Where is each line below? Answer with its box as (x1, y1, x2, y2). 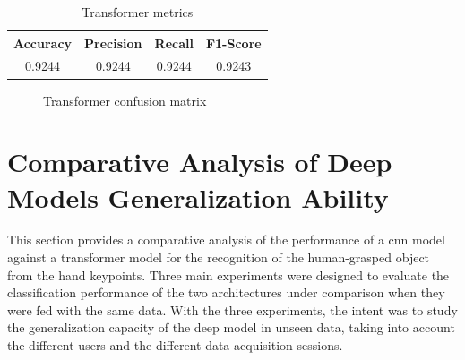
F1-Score (205, 33, 262, 52)
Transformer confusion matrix (43, 90, 207, 109)
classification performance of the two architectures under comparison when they (7, 283, 445, 302)
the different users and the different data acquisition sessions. (7, 336, 343, 354)
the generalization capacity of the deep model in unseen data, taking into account (7, 318, 455, 337)
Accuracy (13, 33, 73, 52)
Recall (154, 33, 194, 52)
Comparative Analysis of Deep (7, 143, 392, 180)
